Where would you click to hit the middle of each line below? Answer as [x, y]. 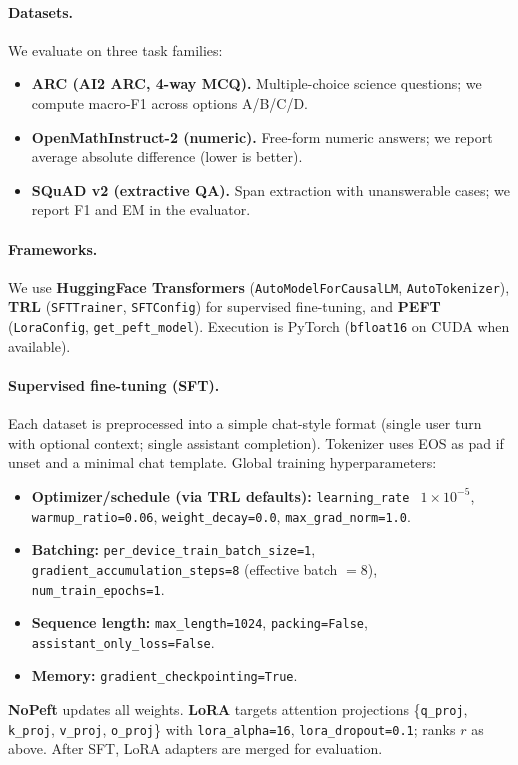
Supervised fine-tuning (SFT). [114, 384]
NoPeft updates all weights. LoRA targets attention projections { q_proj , [238, 709]
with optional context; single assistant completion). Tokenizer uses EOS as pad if [256, 442]
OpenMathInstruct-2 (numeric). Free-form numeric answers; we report [262, 136]
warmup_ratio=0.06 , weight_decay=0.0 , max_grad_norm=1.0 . [221, 515]
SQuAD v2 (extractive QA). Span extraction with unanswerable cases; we [270, 189]
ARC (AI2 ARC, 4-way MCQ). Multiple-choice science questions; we [256, 83]
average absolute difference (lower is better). [167, 156]
